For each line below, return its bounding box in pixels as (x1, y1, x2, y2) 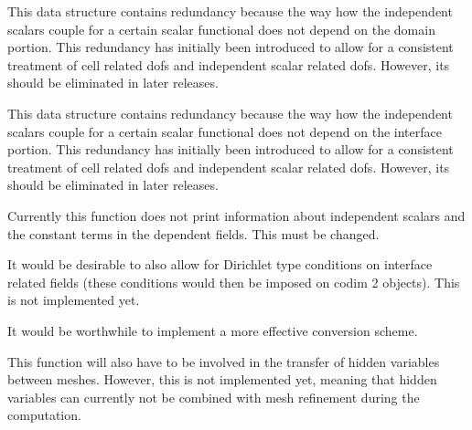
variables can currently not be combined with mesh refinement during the (7, 387, 420, 406)
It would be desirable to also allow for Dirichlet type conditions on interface (7, 255, 433, 274)
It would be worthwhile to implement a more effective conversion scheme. (7, 320, 418, 340)
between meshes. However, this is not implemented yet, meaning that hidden (7, 370, 437, 389)
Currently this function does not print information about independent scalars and (7, 205, 466, 225)
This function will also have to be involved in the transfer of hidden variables (7, 351, 440, 371)
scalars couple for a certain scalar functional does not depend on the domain (7, 19, 435, 38)
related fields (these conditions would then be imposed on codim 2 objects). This (7, 272, 460, 291)
